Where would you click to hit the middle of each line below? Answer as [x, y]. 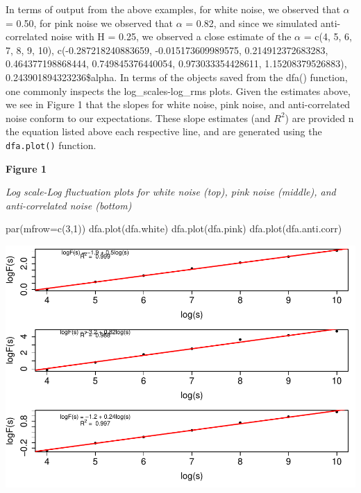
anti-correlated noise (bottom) [69, 205]
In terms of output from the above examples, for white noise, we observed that [173, 9]
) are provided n [319, 118]
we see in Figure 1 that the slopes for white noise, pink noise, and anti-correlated [178, 104]
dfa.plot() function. [51, 145]
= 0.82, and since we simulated [252, 23]
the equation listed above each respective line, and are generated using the [164, 131]
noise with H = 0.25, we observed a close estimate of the [171, 36]
